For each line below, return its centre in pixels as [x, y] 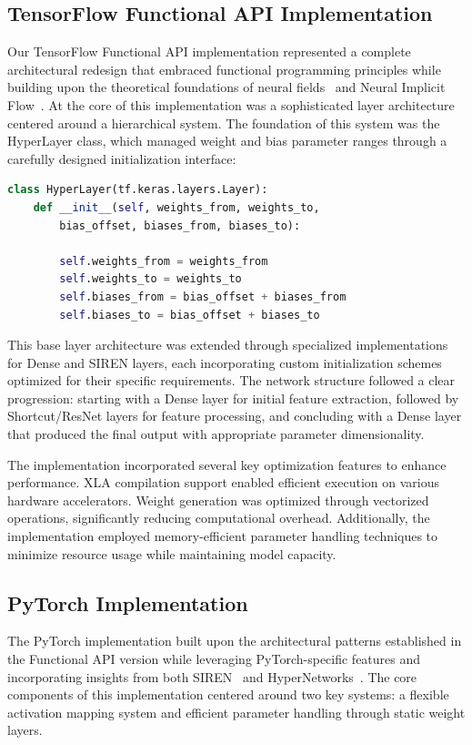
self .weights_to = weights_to [151, 279]
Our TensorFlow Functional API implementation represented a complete [209, 51]
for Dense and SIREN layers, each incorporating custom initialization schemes [225, 362]
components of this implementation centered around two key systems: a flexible [228, 694]
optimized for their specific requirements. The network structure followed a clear [231, 380]
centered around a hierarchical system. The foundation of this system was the [224, 122]
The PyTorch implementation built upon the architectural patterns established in [235, 641]
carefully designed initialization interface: [122, 158]
